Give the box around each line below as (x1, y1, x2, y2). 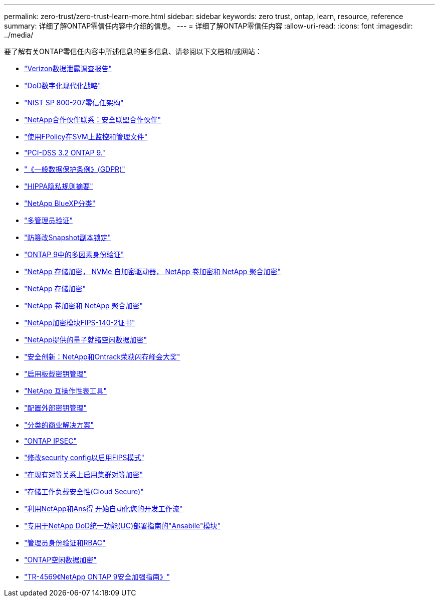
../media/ (4, 31, 34, 39)
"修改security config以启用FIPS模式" (24, 453, 145, 462)
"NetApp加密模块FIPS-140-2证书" (24, 318, 135, 327)
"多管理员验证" (24, 216, 73, 225)
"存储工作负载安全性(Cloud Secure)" (24, 487, 144, 496)
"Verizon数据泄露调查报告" (24, 64, 112, 73)
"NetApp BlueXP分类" (24, 199, 96, 208)
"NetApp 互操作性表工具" (24, 386, 107, 395)
